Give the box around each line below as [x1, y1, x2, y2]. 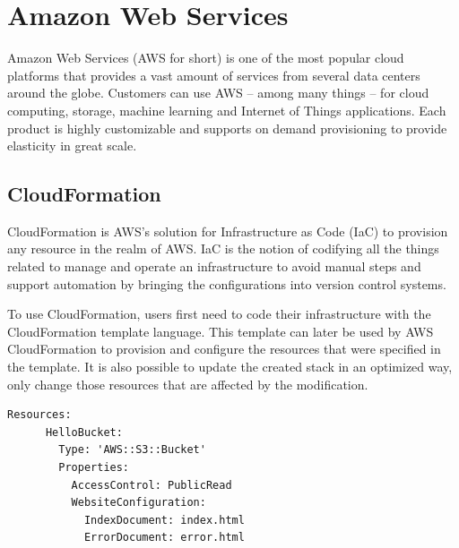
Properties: [58, 461, 130, 475]
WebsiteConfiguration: [71, 496, 206, 509]
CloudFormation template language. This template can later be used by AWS [7, 321, 434, 340]
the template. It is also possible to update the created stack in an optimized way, [7, 357, 453, 376]
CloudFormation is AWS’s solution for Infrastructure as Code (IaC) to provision [7, 221, 448, 240]
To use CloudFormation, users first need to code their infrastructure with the [7, 304, 431, 323]
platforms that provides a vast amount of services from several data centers [7, 65, 420, 84]
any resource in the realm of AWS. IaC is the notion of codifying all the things [7, 239, 439, 258]
